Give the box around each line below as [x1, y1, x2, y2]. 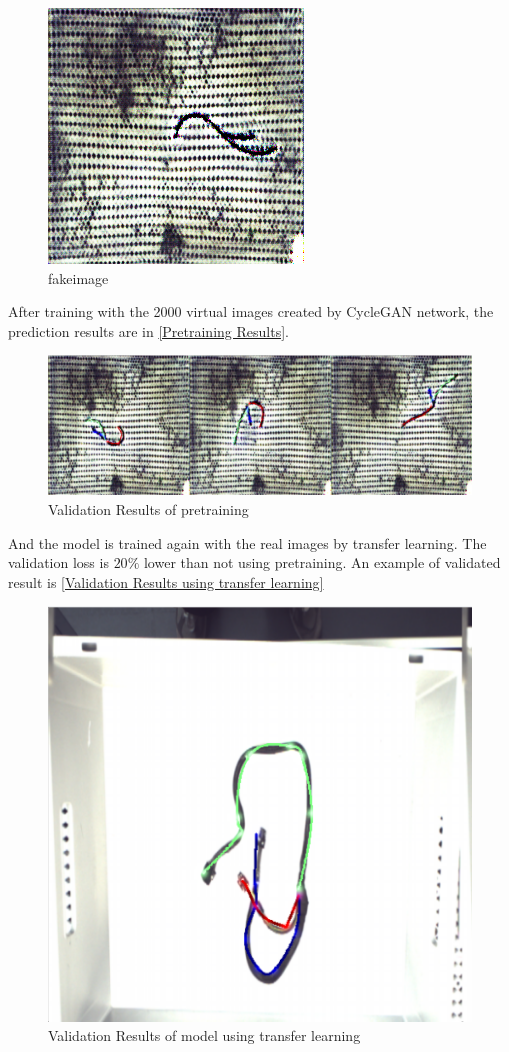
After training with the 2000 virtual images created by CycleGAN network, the [8, 301, 494, 322]
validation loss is [8, 552, 109, 573]
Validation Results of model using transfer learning [48, 1025, 361, 1046]
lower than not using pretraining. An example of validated [143, 552, 501, 573]
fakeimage [48, 267, 109, 288]
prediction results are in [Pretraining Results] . [8, 320, 289, 341]
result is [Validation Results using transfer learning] [8, 571, 324, 592]
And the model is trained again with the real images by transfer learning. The [8, 532, 487, 553]
